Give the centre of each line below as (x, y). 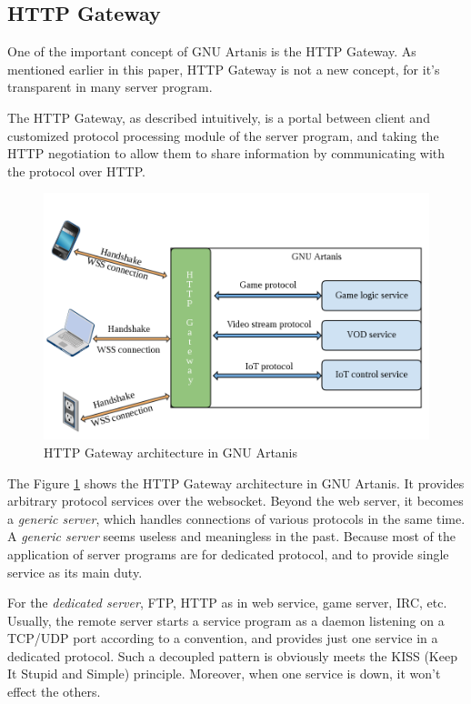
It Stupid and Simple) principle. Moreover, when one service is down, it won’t (224, 674)
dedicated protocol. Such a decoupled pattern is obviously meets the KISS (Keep (232, 655)
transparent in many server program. (110, 87)
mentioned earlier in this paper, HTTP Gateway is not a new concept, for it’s (224, 69)
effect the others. (54, 692)
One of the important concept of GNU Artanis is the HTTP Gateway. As (212, 51)
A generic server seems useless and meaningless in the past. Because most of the (231, 536)
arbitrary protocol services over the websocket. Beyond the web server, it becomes (235, 501)
